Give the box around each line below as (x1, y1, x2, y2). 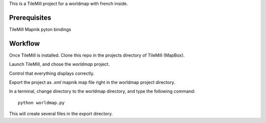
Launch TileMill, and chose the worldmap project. (9, 61, 110, 67)
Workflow (9, 39, 40, 48)
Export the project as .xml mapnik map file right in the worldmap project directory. (9, 79, 175, 85)
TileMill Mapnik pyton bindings (9, 26, 71, 32)
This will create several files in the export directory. (9, 111, 113, 117)
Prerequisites (9, 13, 51, 22)
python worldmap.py (18, 100, 65, 105)
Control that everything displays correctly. (9, 70, 95, 76)
